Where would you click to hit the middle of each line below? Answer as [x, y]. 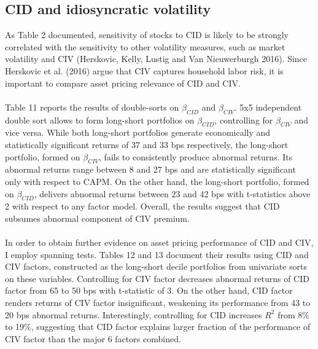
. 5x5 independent [268, 107]
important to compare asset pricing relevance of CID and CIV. [123, 83]
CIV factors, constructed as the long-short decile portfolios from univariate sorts [156, 266]
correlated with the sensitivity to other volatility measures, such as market [145, 46]
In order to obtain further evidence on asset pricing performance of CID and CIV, [159, 242]
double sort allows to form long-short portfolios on [100, 120]
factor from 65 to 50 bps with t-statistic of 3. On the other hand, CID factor [149, 290]
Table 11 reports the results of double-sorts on [92, 107]
